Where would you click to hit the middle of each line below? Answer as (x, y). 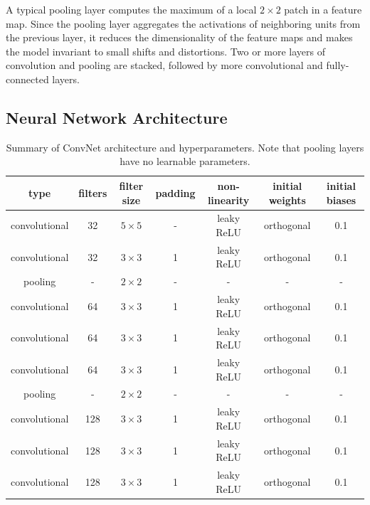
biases (341, 200)
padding (175, 192)
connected (27, 79)
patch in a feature (323, 9)
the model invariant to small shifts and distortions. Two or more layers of (166, 51)
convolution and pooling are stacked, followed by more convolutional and (164, 65)
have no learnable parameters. (185, 161)
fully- (338, 65)
